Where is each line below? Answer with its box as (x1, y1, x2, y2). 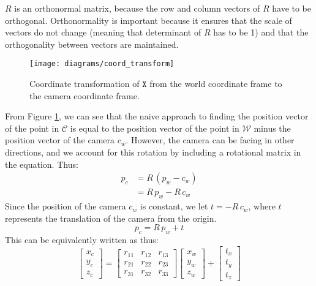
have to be (272, 2, 312, 14)
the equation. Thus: (5, 157, 78, 170)
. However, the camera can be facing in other (126, 134, 295, 146)
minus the (254, 121, 291, 134)
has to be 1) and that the (213, 26, 309, 39)
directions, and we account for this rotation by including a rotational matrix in (5, 146, 301, 158)
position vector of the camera (5, 134, 115, 146)
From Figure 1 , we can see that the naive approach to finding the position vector (5, 110, 309, 122)
